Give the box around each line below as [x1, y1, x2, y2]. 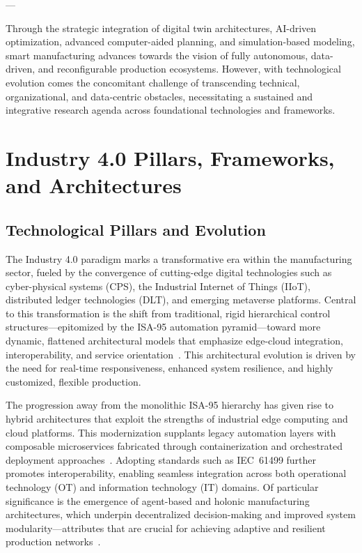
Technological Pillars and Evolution [6, 218, 266, 240]
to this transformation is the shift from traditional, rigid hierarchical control [6, 305, 331, 320]
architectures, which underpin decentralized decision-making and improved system [6, 507, 356, 522]
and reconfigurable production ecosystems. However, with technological [38, 61, 341, 76]
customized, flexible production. [6, 374, 141, 388]
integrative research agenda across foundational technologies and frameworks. [6, 103, 336, 117]
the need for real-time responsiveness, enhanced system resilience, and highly [6, 361, 333, 375]
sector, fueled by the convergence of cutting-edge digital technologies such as [6, 265, 332, 280]
